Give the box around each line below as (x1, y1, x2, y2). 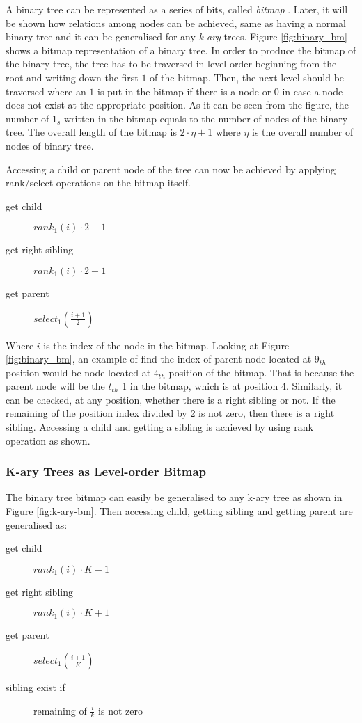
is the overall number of (252, 125, 354, 139)
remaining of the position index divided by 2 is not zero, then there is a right (6, 406, 335, 420)
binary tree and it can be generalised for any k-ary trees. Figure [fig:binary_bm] (6, 29, 347, 44)
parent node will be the (6, 379, 105, 393)
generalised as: (6, 517, 68, 532)
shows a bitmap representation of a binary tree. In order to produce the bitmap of (6, 42, 356, 57)
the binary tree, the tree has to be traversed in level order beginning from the (6, 56, 337, 71)
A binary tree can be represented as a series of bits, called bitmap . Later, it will (6, 2, 348, 16)
